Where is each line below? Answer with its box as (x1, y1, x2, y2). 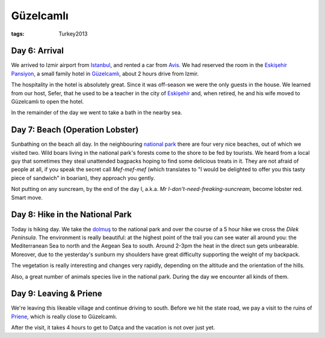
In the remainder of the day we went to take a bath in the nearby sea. (11, 109, 182, 116)
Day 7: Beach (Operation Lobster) (11, 125, 139, 135)
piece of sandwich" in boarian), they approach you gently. (11, 174, 155, 181)
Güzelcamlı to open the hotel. (11, 98, 84, 105)
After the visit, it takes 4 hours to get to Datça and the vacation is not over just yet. (11, 324, 215, 331)
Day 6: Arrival (11, 46, 64, 56)
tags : (11, 30, 25, 37)
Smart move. (11, 193, 43, 201)
